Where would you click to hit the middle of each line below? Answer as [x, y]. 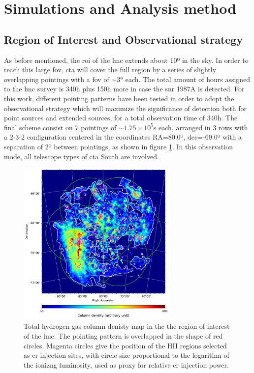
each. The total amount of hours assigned [188, 79]
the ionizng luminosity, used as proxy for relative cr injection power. [126, 364]
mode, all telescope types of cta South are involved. [81, 156]
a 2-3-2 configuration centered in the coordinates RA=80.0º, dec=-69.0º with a [123, 137]
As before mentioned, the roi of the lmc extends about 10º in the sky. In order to [126, 60]
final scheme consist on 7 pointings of [60, 127]
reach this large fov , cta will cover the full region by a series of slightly [110, 70]
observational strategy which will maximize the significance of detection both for [126, 108]
